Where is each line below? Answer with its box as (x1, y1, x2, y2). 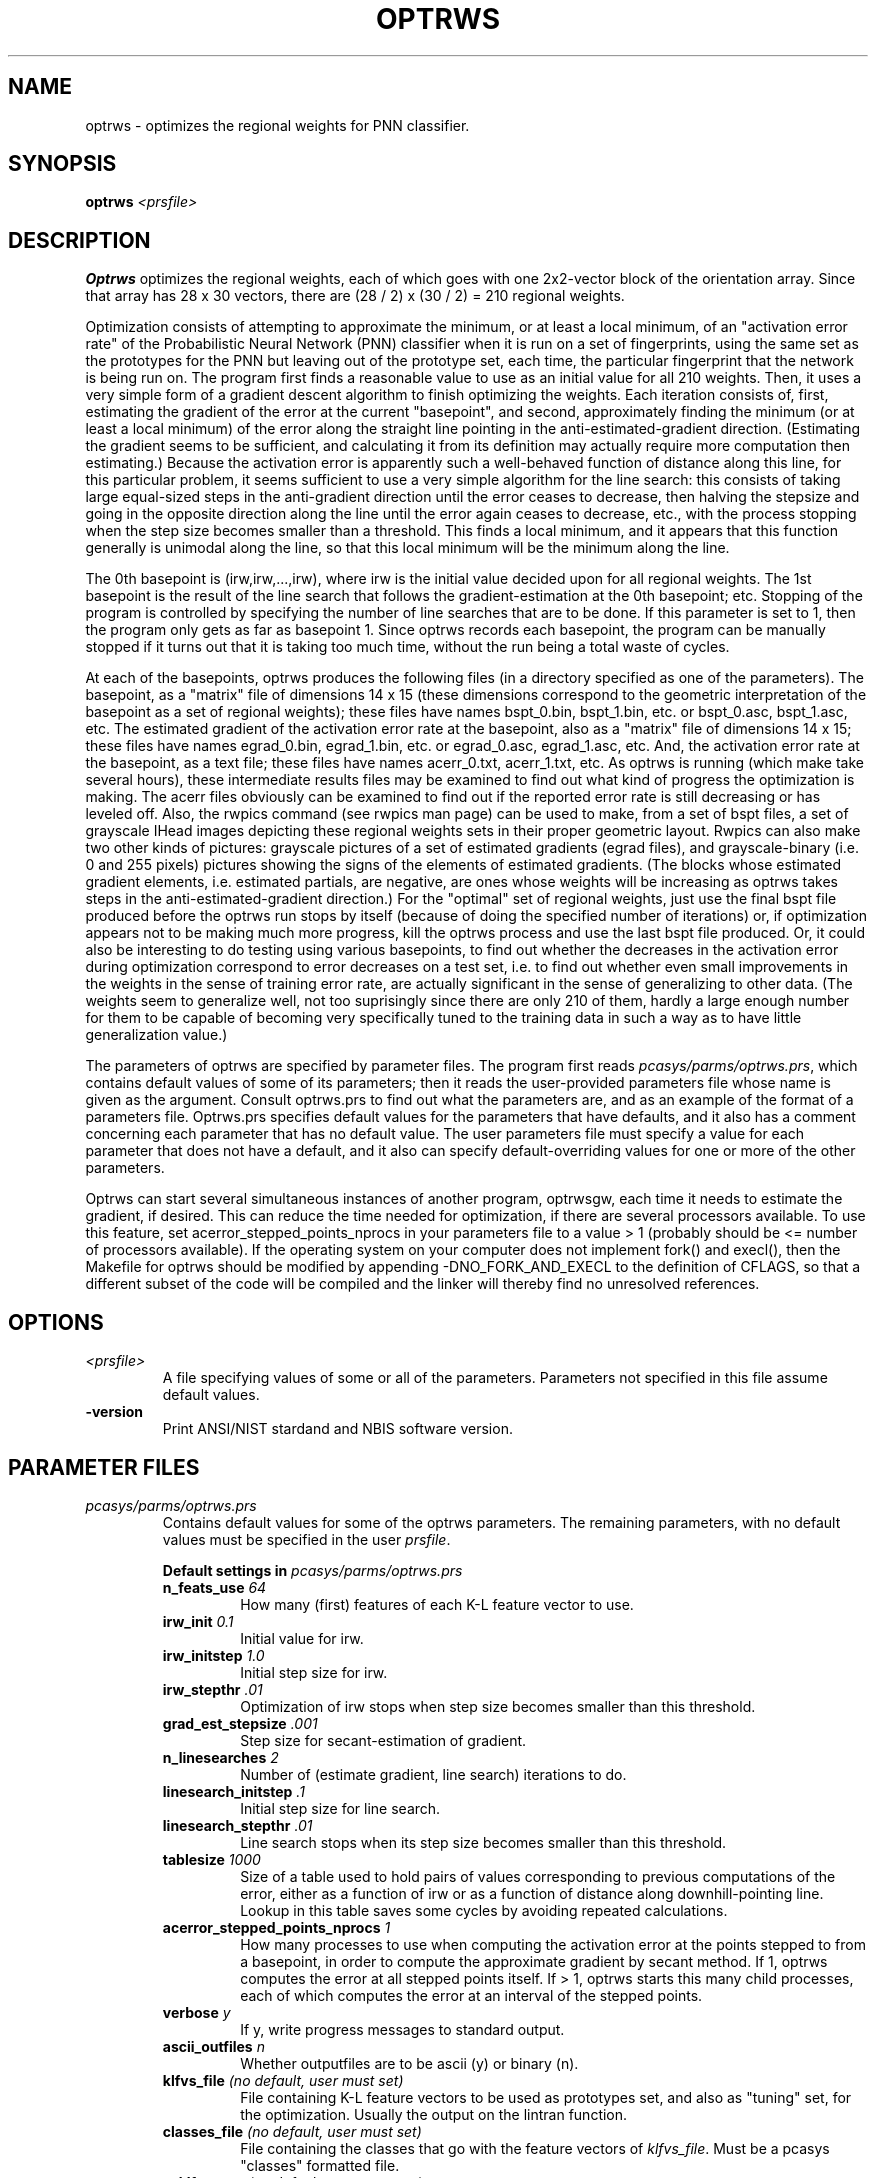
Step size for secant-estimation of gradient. (240, 1731, 527, 1749)
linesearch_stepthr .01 (162, 1816, 313, 1834)
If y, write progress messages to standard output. (240, 2020, 565, 2038)
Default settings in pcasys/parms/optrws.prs (162, 1561, 463, 1579)
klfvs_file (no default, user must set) (162, 2071, 404, 2089)
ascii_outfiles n (162, 2037, 265, 2055)
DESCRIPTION (8, 227, 151, 253)
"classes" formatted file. (240, 2156, 400, 2174)
